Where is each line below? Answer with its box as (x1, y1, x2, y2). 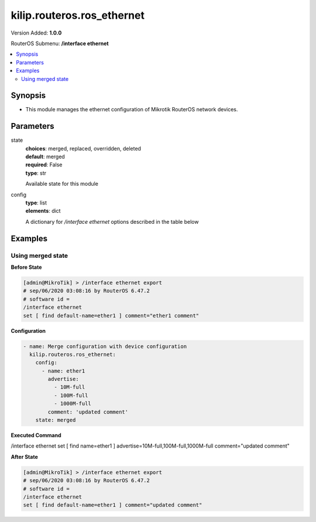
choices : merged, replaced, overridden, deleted (25, 145, 142, 152)
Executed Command (11, 432, 61, 439)
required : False (25, 161, 63, 168)
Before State (11, 264, 42, 271)
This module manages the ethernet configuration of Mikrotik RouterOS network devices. (25, 106, 238, 113)
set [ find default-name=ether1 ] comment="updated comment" (23, 501, 202, 509)
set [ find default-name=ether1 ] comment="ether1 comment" (23, 312, 200, 319)
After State (11, 453, 38, 460)
